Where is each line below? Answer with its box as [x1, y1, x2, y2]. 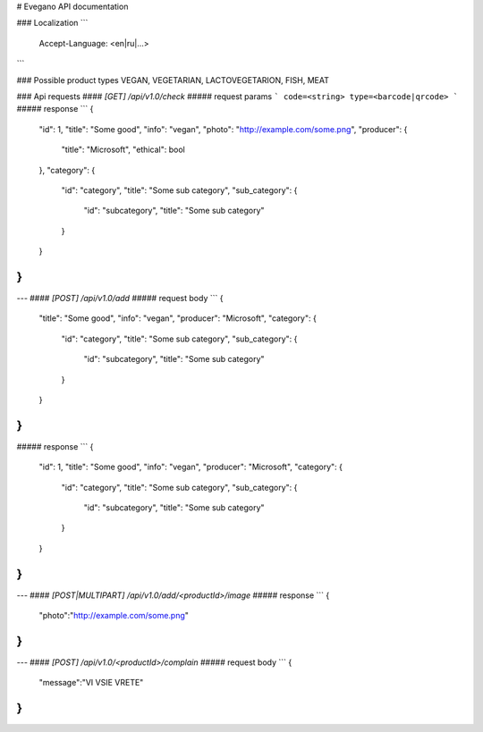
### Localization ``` [16, 18, 89, 29]
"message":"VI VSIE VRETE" [38, 677, 144, 688]
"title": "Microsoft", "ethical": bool [61, 144, 185, 156]
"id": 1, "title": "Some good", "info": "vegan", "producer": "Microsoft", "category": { [38, 461, 343, 473]
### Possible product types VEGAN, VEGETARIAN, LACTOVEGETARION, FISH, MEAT [16, 74, 330, 85]
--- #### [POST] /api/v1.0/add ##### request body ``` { [16, 292, 224, 303]
